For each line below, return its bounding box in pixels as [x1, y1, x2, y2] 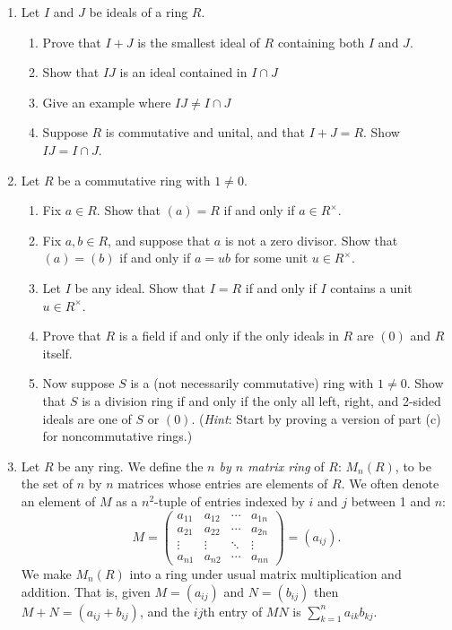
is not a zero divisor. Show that [224, 230, 398, 249]
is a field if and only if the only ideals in [118, 326, 339, 345]
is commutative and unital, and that [105, 123, 305, 142]
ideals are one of [42, 409, 132, 427]
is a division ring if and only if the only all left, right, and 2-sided [82, 391, 441, 410]
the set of [21, 474, 74, 493]
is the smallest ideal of [137, 32, 260, 51]
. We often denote [341, 474, 439, 493]
